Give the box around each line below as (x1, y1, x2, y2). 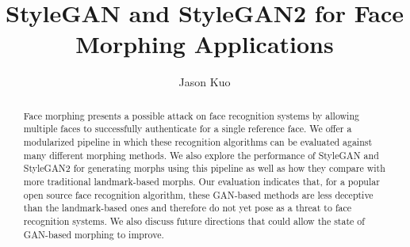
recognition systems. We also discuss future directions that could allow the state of (23, 214, 365, 227)
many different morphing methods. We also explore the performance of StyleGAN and (23, 148, 379, 161)
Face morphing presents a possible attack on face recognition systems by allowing (23, 108, 359, 122)
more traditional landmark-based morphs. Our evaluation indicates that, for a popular (23, 174, 380, 188)
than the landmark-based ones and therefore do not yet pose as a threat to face (23, 201, 352, 215)
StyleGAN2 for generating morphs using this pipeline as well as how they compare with (23, 161, 385, 175)
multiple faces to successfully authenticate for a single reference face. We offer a (23, 122, 352, 135)
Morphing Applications (75, 28, 334, 60)
